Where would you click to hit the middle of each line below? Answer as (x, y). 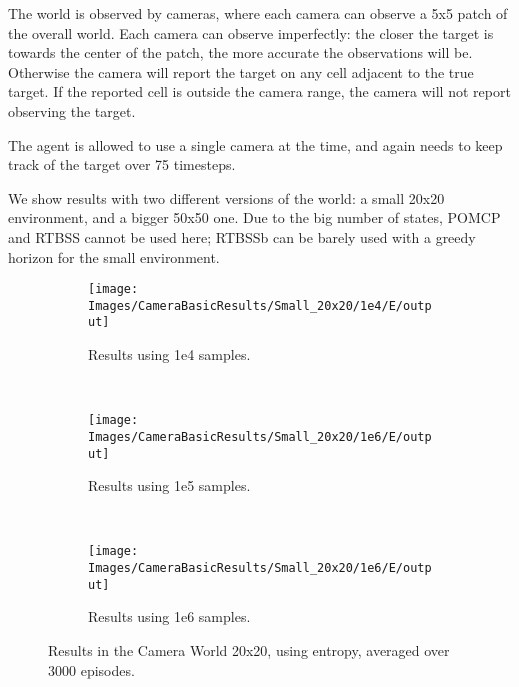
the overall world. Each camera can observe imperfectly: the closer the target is (251, 32)
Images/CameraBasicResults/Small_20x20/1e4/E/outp (260, 305)
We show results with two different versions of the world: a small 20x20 (226, 197)
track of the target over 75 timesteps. (122, 164)
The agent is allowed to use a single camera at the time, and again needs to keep (255, 144)
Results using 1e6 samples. (169, 616)
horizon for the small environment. (114, 256)
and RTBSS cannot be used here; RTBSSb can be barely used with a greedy (242, 236)
